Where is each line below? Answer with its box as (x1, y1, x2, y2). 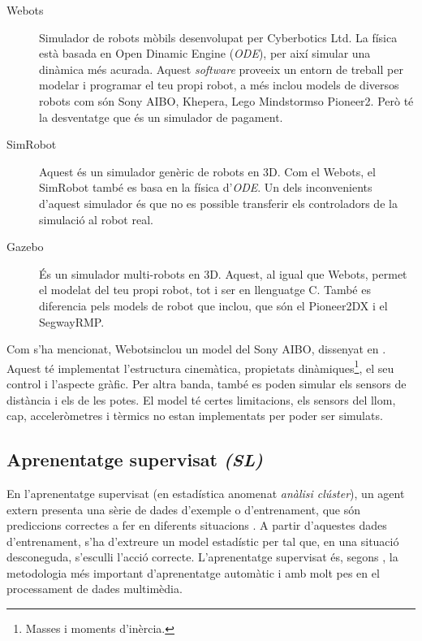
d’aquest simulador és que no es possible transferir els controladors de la (39, 194, 398, 211)
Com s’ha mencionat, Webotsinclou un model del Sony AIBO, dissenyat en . (6, 340, 386, 357)
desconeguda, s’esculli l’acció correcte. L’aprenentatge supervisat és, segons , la (6, 548, 398, 565)
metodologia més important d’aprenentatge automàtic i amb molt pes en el (6, 564, 380, 581)
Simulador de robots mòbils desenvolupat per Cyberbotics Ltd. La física (39, 28, 398, 45)
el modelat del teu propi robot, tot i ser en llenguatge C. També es (39, 281, 371, 298)
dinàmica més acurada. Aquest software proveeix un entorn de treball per (39, 60, 403, 77)
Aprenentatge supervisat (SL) (6, 447, 264, 472)
